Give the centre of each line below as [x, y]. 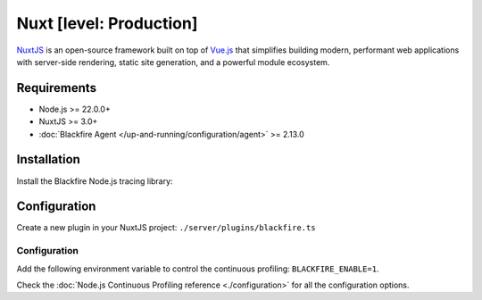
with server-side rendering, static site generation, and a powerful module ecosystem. [173, 62]
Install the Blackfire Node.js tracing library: [95, 181]
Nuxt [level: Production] [107, 23]
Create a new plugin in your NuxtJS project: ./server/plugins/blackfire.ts [166, 228]
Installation [48, 159]
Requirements [57, 88]
